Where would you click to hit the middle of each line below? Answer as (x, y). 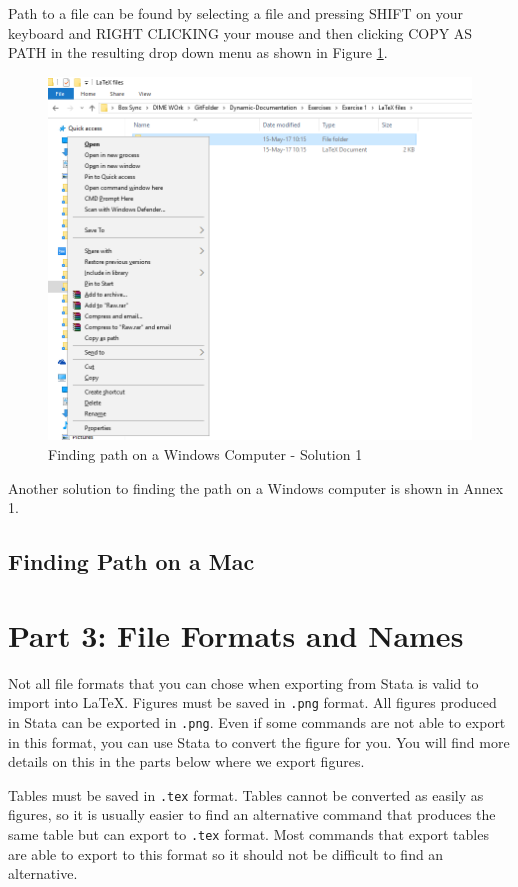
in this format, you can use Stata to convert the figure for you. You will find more (259, 741)
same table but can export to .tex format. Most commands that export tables (248, 833)
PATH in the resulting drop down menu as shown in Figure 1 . (198, 52)
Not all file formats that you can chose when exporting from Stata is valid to (243, 682)
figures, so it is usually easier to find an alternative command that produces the (252, 814)
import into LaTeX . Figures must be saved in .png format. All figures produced (252, 702)
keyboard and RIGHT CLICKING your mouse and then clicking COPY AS (240, 32)
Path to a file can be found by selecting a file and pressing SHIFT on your (235, 13)
